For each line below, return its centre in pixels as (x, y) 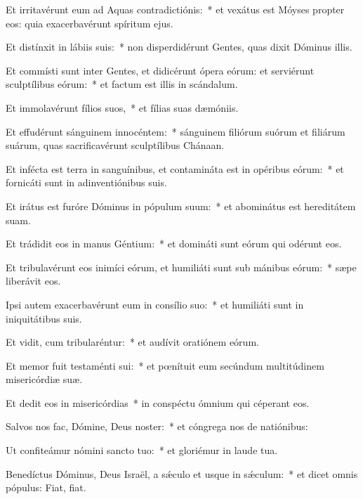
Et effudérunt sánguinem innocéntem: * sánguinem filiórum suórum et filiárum (176, 131)
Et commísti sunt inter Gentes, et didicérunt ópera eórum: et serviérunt (160, 70)
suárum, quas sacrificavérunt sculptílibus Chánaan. (115, 145)
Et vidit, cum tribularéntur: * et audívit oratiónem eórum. (132, 342)
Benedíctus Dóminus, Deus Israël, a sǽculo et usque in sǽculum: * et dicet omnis (182, 473)
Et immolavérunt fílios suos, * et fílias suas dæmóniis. (122, 107)
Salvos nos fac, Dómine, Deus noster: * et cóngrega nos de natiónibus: (157, 426)
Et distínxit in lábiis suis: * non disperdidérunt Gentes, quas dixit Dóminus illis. (179, 47)
